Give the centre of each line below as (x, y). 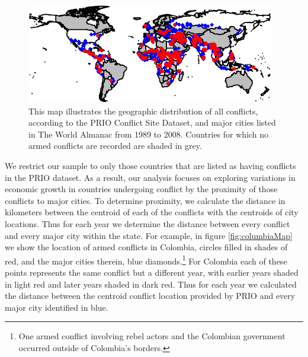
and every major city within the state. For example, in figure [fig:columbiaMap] (149, 235)
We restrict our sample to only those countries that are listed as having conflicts (150, 165)
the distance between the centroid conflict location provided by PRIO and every (150, 296)
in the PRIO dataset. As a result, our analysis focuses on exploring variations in (150, 177)
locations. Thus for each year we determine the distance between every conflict (147, 223)
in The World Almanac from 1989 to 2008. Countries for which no (149, 134)
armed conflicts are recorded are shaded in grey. (115, 146)
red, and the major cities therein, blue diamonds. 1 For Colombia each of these (146, 260)
